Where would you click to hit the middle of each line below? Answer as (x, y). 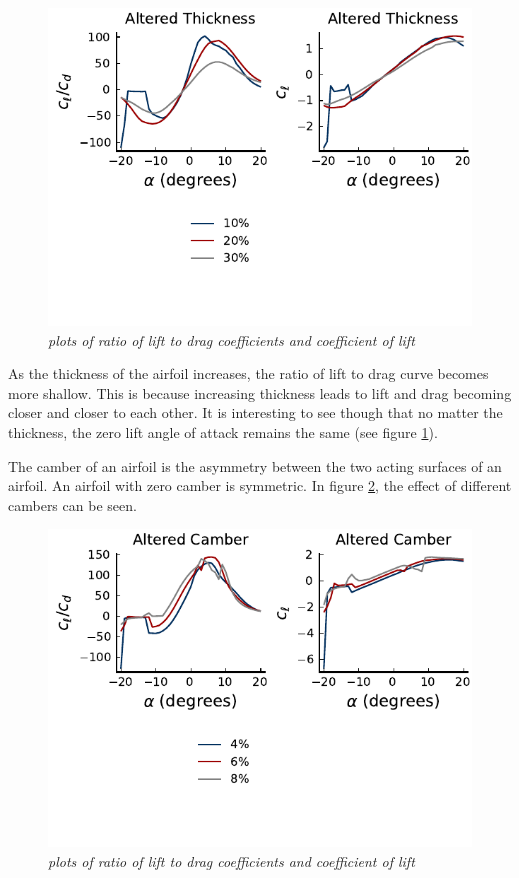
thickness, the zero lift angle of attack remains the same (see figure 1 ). (223, 431)
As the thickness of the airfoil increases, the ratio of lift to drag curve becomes (248, 373)
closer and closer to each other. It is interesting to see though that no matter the (255, 412)
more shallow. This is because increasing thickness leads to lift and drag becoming (260, 392)
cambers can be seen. (72, 504)
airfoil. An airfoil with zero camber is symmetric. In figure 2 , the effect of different (260, 485)
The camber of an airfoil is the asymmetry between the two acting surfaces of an (255, 465)
